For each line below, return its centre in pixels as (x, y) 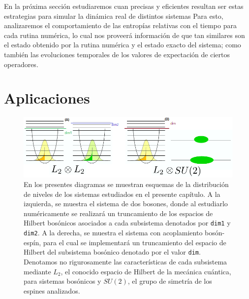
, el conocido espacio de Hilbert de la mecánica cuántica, (146, 271)
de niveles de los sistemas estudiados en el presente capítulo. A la (122, 194)
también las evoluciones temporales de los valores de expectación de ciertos (117, 54)
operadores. (21, 64)
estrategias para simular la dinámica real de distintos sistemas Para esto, (114, 16)
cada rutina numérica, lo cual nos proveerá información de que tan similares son (124, 35)
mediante (37, 271)
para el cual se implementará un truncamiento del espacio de (135, 242)
